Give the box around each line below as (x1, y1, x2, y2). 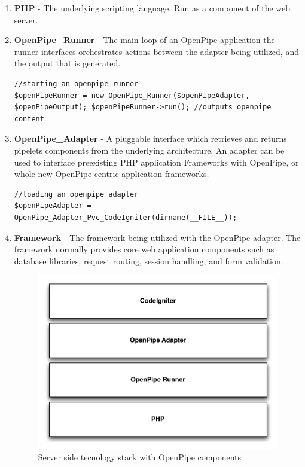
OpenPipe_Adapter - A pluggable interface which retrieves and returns (14, 132, 287, 145)
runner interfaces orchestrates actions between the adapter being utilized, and (14, 45, 299, 57)
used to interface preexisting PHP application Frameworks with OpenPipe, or (14, 155, 299, 168)
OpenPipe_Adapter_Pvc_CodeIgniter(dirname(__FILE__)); (14, 213, 237, 222)
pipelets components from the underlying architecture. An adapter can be (14, 144, 285, 156)
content (14, 114, 44, 123)
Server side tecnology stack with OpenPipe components (38, 451, 242, 463)
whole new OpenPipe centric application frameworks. (14, 167, 209, 180)
